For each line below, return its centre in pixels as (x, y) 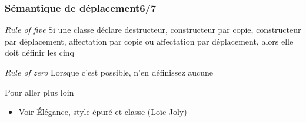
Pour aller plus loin (39, 92)
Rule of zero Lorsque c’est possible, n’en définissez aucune (109, 72)
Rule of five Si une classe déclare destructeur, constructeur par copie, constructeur (153, 30)
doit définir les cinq (39, 52)
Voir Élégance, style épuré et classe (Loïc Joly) (103, 112)
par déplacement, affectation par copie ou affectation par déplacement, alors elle (149, 41)
